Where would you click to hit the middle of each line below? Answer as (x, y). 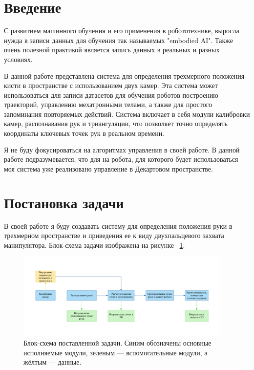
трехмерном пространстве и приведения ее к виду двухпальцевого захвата (114, 235)
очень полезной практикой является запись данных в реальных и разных (112, 50)
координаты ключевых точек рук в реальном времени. (84, 133)
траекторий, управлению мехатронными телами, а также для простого (108, 104)
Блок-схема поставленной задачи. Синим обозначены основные (117, 343)
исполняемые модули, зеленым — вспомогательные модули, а (116, 352)
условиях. (18, 59)
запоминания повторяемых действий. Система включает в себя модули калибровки (127, 114)
